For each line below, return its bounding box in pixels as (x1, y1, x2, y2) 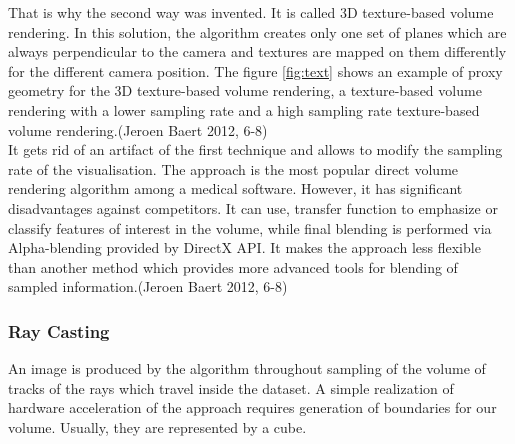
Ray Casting (8, 318, 110, 343)
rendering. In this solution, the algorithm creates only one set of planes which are (8, 21, 507, 42)
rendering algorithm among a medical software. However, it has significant (8, 178, 463, 199)
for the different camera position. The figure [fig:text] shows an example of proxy (8, 60, 503, 81)
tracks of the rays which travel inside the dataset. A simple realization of (8, 377, 454, 398)
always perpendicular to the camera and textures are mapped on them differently (8, 41, 507, 62)
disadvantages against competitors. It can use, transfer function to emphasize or (8, 197, 498, 218)
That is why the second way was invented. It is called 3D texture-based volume (8, 2, 494, 22)
